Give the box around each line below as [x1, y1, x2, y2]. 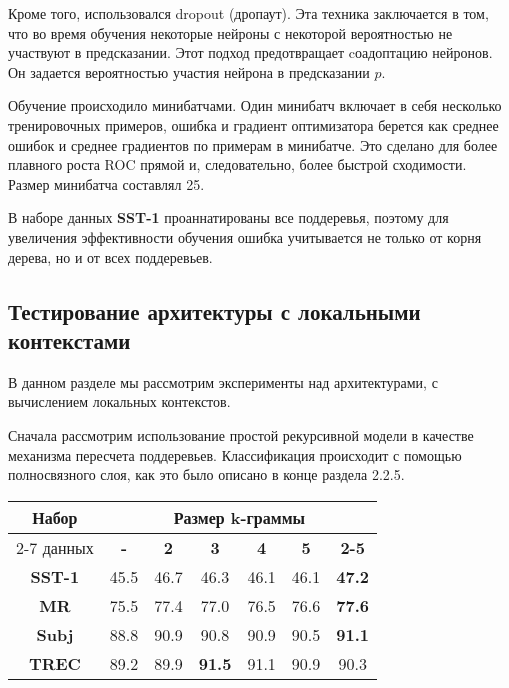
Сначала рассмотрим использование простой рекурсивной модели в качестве [8, 424, 474, 445]
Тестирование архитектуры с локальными [8, 295, 421, 326]
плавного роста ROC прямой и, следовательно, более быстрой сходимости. [8, 154, 467, 175]
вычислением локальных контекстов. [8, 391, 231, 412]
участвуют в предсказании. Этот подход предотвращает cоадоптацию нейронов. [8, 42, 493, 63]
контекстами [8, 324, 131, 355]
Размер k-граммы [173, 505, 306, 529]
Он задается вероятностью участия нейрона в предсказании [8, 61, 370, 82]
